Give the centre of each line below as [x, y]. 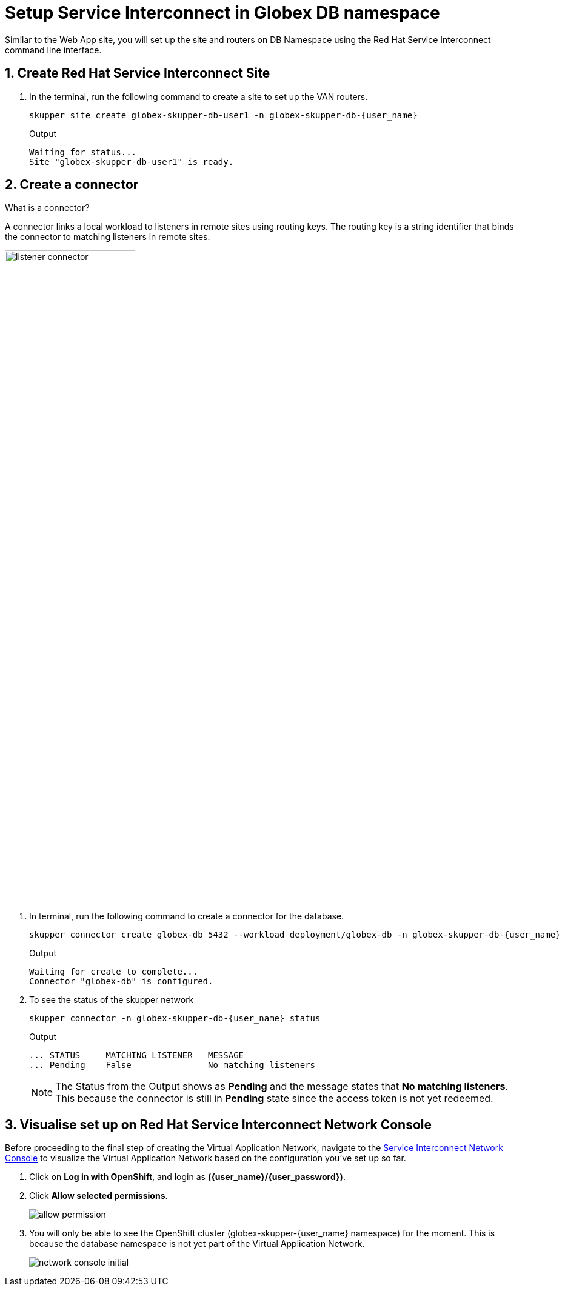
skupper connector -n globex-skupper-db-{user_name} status [175, 1019]
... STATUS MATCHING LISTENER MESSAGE [137, 1056]
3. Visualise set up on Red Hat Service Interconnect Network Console [219, 1124]
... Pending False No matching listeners [172, 1065]
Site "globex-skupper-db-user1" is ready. [132, 162]
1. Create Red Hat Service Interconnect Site [138, 73]
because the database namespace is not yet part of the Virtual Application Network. [197, 1244]
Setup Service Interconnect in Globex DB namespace [222, 13]
